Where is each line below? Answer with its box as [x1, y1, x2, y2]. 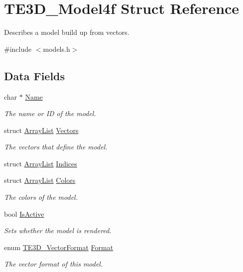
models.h [43, 43, 70, 54]
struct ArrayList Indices [4, 158, 77, 168]
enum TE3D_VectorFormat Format [4, 242, 114, 252]
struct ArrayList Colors [4, 175, 76, 185]
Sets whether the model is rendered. [4, 225, 112, 236]
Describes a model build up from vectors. [4, 27, 129, 37]
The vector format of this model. [4, 259, 103, 269]
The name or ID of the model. [4, 108, 96, 119]
